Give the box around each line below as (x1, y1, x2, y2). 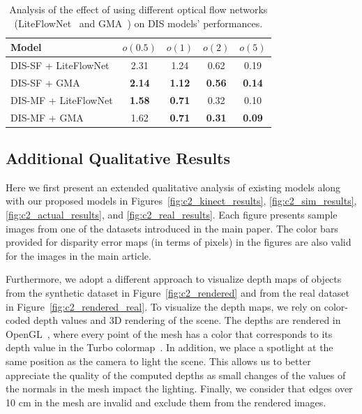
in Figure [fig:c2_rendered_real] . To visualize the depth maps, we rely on (6, 299, 322, 313)
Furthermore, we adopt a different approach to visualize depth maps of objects (6, 272, 342, 286)
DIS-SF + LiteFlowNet (10, 58, 110, 73)
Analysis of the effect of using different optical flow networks (9, 2, 268, 16)
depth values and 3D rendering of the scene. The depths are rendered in (33, 313, 341, 327)
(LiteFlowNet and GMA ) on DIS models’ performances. (14, 15, 263, 30)
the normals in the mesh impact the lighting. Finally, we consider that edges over (6, 381, 353, 396)
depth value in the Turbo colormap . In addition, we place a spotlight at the (6, 340, 333, 355)
